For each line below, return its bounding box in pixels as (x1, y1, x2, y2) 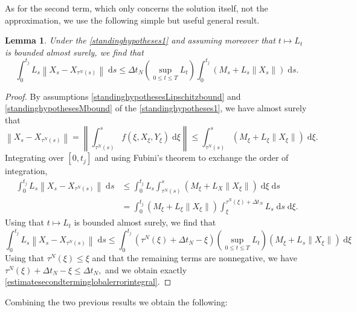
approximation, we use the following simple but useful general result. (5, 13, 260, 26)
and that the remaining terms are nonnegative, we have (92, 252, 297, 264)
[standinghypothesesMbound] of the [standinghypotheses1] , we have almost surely (5, 102, 307, 114)
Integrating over (5, 151, 64, 164)
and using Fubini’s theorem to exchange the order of (94, 151, 289, 164)
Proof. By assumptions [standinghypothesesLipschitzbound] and (5, 89, 241, 102)
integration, (5, 164, 48, 177)
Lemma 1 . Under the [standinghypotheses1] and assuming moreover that (5, 34, 275, 47)
